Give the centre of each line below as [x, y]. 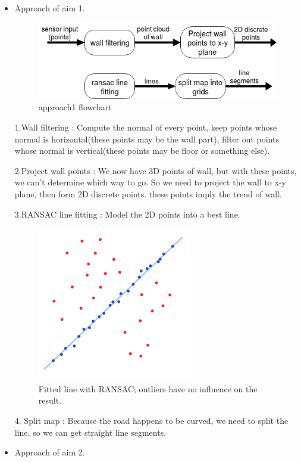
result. [50, 400]
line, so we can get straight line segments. [90, 432]
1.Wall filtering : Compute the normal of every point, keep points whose [146, 127]
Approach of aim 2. [50, 452]
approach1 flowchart [75, 107]
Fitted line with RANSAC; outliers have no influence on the [148, 388]
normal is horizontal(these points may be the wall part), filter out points [147, 139]
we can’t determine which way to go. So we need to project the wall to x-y [150, 182]
